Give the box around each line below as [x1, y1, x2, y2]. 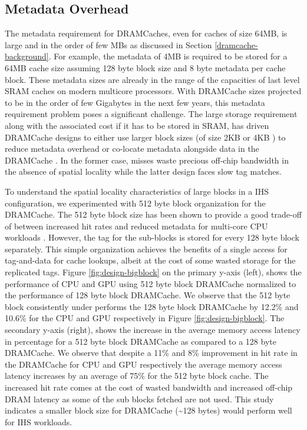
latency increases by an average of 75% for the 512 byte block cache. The [5, 369, 269, 382]
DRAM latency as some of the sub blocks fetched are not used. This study [5, 392, 274, 405]
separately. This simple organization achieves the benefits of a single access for [5, 242, 288, 255]
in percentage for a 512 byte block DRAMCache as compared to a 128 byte [5, 335, 276, 347]
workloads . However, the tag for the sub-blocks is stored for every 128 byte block [5, 231, 299, 244]
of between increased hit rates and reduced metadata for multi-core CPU [5, 219, 268, 232]
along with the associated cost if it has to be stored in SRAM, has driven [5, 119, 269, 131]
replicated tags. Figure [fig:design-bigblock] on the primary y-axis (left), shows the [5, 266, 302, 278]
